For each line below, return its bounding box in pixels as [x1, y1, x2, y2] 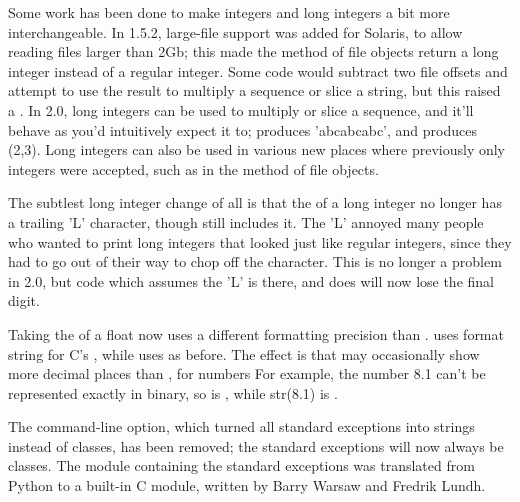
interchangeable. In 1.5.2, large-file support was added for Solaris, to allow [8, 21, 463, 42]
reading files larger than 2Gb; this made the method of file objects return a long [8, 41, 499, 62]
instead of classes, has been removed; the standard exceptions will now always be [8, 435, 504, 456]
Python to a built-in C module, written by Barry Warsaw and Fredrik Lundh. [8, 475, 486, 496]
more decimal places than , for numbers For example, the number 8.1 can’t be [8, 363, 486, 384]
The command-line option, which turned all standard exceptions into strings [8, 416, 475, 437]
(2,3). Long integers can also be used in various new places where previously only [8, 139, 506, 160]
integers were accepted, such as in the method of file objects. [8, 158, 379, 179]
